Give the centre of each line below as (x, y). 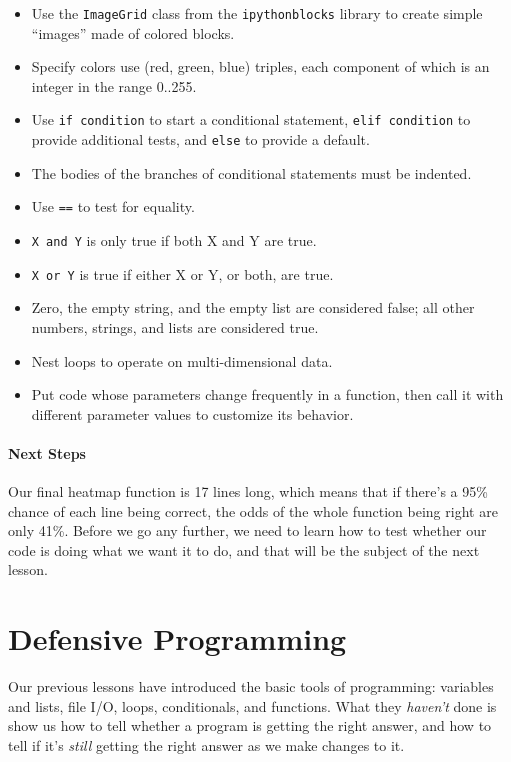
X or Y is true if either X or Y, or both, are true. (182, 273)
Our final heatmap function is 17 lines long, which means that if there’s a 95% (248, 491)
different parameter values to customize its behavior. (192, 413)
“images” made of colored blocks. (133, 32)
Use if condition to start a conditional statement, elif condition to (251, 119)
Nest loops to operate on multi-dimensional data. (182, 360)
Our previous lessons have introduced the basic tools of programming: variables (251, 686)
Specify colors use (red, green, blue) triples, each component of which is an (260, 66)
